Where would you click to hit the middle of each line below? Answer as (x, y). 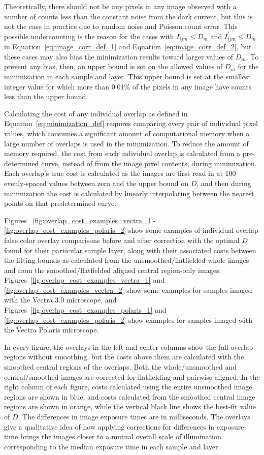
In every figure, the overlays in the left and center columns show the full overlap (129, 346)
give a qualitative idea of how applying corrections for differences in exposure (124, 426)
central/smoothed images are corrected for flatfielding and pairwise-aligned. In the (132, 376)
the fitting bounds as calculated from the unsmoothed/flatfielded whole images (127, 260)
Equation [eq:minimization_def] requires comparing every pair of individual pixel (131, 123)
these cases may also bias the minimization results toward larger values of (119, 56)
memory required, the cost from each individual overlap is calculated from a (122, 153)
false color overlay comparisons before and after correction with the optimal (122, 240)
